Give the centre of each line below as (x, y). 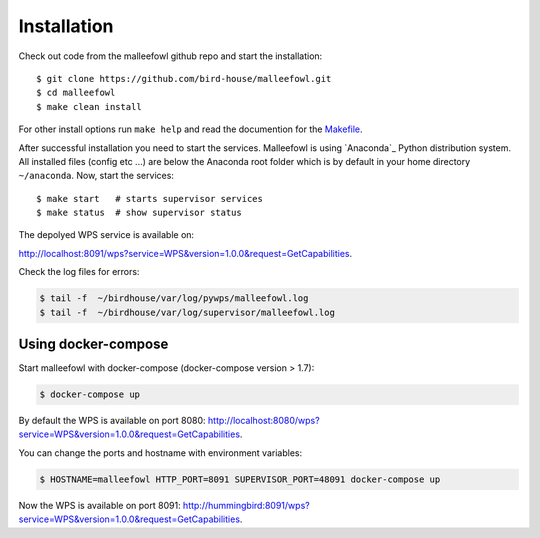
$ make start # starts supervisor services (150, 198)
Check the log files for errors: (79, 272)
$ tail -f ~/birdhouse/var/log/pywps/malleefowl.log (174, 298)
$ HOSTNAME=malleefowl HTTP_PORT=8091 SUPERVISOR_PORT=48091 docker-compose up (240, 479)
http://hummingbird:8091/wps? (246, 505)
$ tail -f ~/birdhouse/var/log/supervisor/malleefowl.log (187, 312)
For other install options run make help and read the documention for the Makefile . (191, 129)
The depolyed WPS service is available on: (106, 235)
